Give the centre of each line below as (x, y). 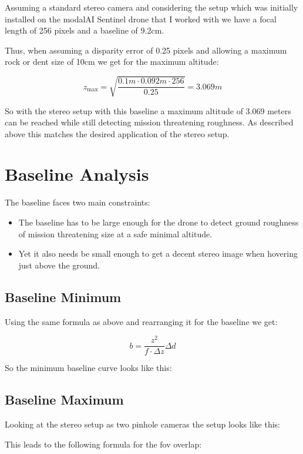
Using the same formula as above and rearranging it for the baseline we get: (141, 321)
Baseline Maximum (64, 400)
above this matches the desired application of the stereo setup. (117, 133)
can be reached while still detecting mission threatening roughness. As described (149, 122)
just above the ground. (59, 265)
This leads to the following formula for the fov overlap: (103, 444)
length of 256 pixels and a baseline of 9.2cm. (85, 30)
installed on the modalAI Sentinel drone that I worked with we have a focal (141, 19)
